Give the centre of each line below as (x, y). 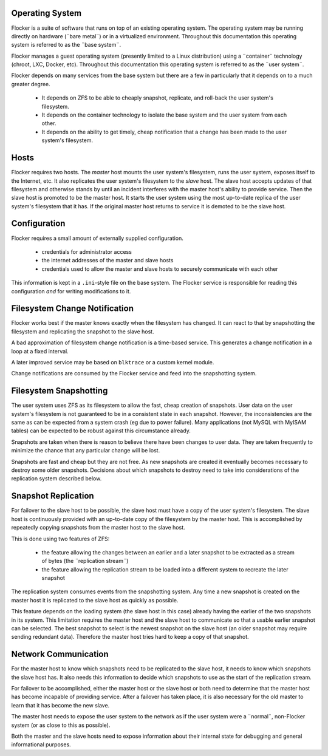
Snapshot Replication (53, 496)
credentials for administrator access (87, 251)
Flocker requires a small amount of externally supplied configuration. (97, 238)
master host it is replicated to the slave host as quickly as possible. (95, 600)
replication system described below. (56, 478)
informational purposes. (41, 744)
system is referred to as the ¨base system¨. (66, 45)
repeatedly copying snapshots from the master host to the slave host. (98, 528)
